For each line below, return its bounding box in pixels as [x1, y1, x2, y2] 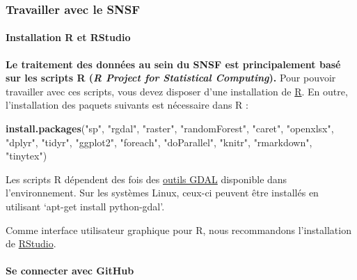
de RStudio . [6, 236, 56, 251]
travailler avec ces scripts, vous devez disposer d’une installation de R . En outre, [6, 84, 348, 98]
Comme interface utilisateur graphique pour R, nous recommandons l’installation [6, 222, 351, 237]
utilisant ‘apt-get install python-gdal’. [6, 199, 165, 213]
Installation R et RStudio [6, 30, 131, 45]
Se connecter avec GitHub [6, 263, 134, 278]
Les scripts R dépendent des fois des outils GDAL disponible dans [6, 171, 287, 186]
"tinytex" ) [6, 148, 47, 163]
